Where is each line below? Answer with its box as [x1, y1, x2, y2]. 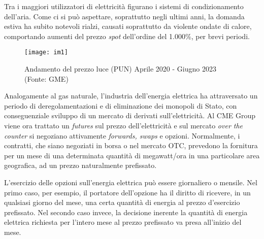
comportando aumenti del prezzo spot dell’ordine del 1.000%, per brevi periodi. [4, 30, 250, 41]
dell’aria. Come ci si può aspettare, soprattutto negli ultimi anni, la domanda [4, 11, 245, 21]
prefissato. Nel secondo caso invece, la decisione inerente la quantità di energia [4, 207, 248, 217]
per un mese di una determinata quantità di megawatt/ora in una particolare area [4, 150, 260, 160]
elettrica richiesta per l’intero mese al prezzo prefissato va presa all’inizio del [4, 217, 242, 227]
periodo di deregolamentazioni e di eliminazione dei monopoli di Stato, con [4, 100, 237, 111]
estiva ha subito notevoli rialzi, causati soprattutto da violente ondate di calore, [4, 21, 252, 31]
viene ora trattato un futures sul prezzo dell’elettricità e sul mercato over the [4, 120, 243, 130]
